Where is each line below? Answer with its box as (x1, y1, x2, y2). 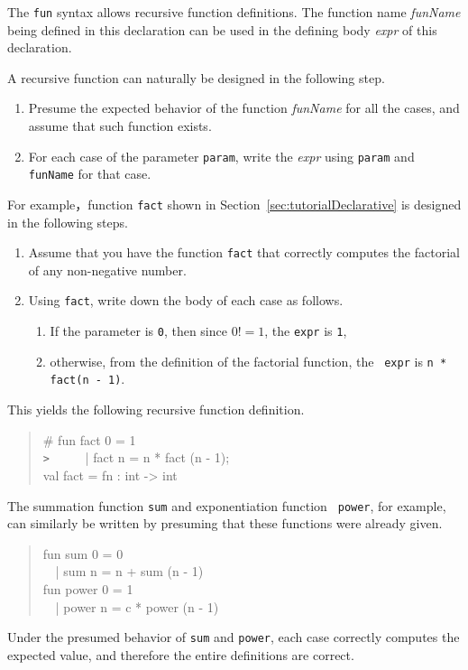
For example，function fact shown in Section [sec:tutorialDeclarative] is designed (7, 194, 462, 213)
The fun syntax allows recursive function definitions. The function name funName (7, 3, 461, 21)
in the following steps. (7, 212, 128, 231)
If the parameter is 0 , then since (50, 321, 227, 340)
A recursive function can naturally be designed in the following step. (7, 68, 385, 87)
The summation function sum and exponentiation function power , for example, (7, 496, 446, 515)
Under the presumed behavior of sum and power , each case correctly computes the (7, 628, 460, 647)
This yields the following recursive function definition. (7, 400, 305, 419)
